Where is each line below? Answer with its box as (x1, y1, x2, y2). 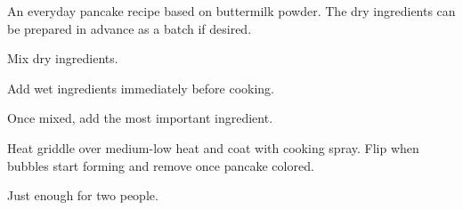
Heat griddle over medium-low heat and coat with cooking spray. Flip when (7, 138, 419, 157)
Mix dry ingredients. (7, 49, 118, 68)
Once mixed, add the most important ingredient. (7, 109, 273, 127)
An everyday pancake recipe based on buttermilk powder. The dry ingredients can (7, 2, 456, 20)
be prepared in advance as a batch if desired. (7, 19, 252, 37)
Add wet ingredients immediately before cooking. (7, 78, 274, 97)
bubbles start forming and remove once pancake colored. (7, 156, 314, 174)
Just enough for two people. (7, 186, 158, 205)
